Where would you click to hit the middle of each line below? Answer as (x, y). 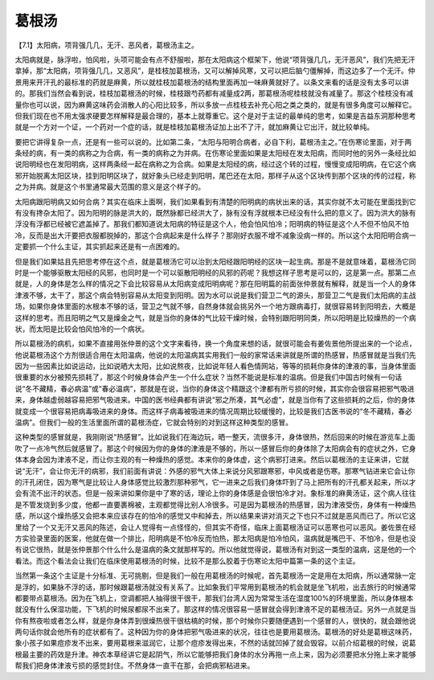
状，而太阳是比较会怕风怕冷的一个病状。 (82, 329)
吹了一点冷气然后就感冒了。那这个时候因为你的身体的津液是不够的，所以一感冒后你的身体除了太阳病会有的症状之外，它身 (215, 448)
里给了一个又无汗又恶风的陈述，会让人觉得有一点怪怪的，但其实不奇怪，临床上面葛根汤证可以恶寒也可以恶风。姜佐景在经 (215, 527)
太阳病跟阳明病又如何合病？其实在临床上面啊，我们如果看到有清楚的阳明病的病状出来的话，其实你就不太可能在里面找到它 (215, 202)
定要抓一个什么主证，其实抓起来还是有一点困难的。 (99, 247)
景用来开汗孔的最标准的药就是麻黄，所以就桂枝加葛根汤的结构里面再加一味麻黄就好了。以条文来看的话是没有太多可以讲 (212, 82)
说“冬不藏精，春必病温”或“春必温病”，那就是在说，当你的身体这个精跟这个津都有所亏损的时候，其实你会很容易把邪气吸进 (215, 388)
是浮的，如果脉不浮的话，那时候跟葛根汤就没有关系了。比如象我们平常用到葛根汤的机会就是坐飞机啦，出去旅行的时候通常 (215, 587)
